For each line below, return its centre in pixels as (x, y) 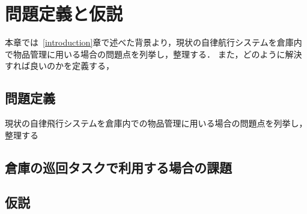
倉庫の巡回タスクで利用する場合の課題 (118, 167)
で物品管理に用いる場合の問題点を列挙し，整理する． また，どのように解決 (153, 54)
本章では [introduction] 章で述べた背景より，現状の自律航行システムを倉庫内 (153, 42)
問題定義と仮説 (64, 13)
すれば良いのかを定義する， (59, 66)
